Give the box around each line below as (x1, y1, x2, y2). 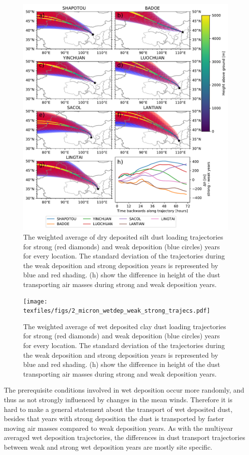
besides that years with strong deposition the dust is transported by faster (4, 413, 224, 424)
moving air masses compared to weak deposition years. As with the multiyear (4, 423, 233, 433)
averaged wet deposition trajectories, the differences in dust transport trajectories (4, 432, 245, 442)
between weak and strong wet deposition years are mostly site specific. (4, 441, 213, 452)
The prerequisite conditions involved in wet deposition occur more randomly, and (4, 385, 245, 395)
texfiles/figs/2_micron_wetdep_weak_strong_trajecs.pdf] (23, 307, 210, 315)
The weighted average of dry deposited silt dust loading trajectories (23, 231, 223, 242)
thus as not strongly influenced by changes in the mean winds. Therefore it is (4, 394, 233, 404)
